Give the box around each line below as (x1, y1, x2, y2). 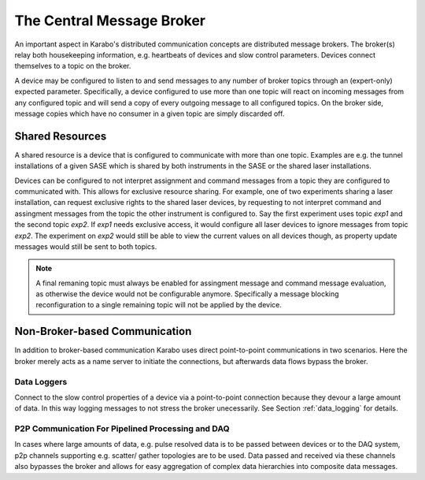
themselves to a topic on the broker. (14, 61, 131, 71)
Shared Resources (14, 129, 107, 143)
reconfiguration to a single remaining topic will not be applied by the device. (35, 300, 283, 310)
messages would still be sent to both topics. (14, 241, 157, 251)
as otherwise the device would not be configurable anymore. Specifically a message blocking (35, 289, 339, 299)
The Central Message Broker (14, 12, 206, 29)
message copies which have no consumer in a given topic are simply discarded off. (14, 109, 285, 118)
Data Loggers (14, 376, 68, 387)
